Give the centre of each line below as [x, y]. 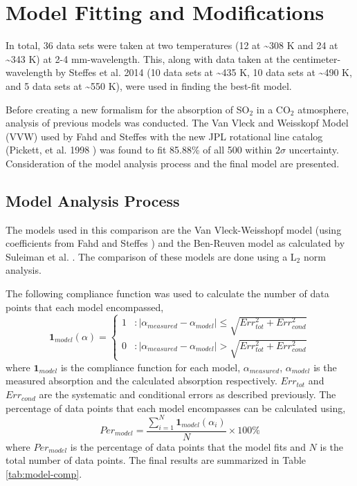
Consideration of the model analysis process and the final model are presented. [173, 163]
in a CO [273, 109]
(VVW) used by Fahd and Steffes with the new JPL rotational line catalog [164, 136]
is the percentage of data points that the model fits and [188, 446]
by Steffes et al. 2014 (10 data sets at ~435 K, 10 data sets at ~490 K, [204, 72]
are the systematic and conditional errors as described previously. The [187, 394]
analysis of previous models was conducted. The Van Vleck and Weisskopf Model [177, 123]
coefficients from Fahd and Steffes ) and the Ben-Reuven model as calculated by [175, 243]
